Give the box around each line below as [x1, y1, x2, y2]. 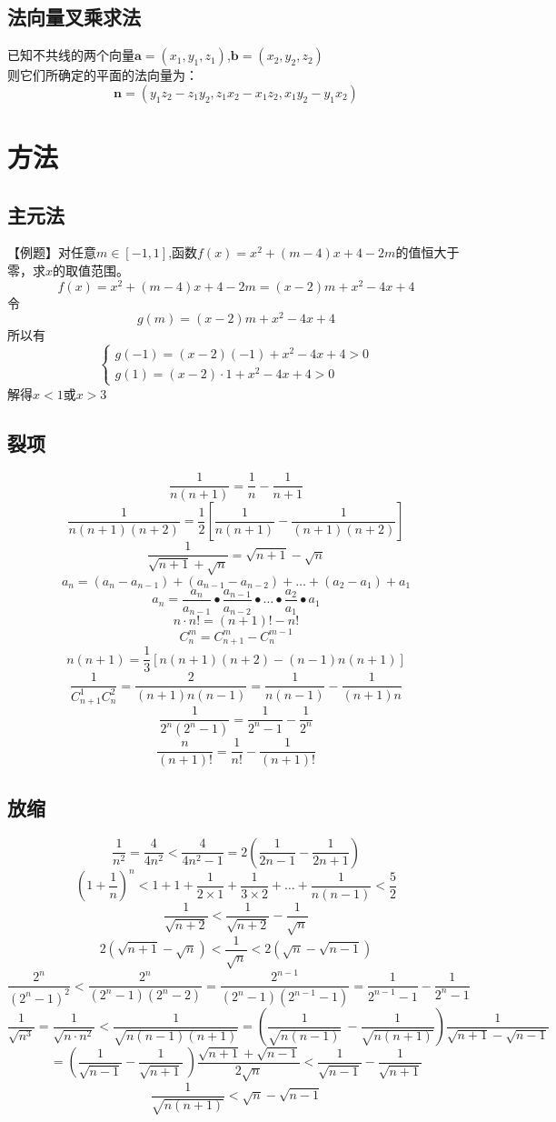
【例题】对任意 [7, 243, 96, 262]
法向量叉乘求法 [7, 3, 141, 31]
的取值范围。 [53, 260, 130, 279]
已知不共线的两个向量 [7, 45, 134, 65]
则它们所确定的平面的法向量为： [7, 65, 198, 85]
